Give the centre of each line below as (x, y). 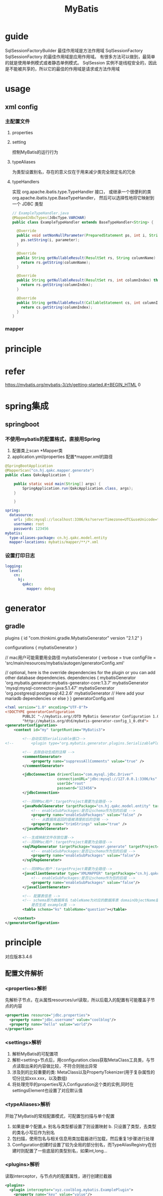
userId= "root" (71, 784)
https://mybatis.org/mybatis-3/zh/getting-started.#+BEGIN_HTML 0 (73, 385)
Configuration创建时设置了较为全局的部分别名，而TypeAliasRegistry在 (82, 1144)
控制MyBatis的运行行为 (35, 152)
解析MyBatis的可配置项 (35, 1054)
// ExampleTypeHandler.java (40, 213)
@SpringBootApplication (29, 466)
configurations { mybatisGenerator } (41, 647)
